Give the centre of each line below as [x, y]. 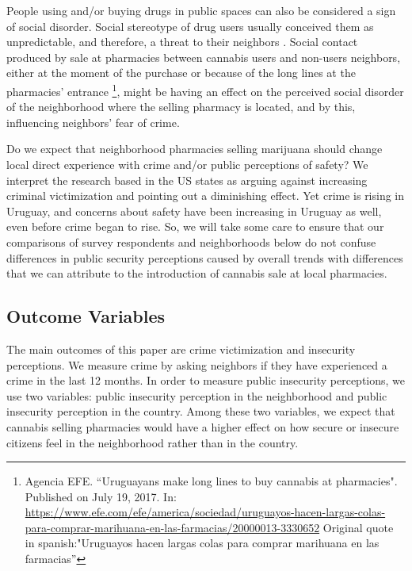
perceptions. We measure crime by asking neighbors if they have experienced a [197, 364]
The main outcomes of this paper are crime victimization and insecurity [181, 349]
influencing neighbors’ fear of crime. [93, 122]
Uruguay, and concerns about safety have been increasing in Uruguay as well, [194, 211]
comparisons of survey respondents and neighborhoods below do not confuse [191, 241]
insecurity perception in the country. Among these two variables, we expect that [201, 411]
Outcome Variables [86, 316]
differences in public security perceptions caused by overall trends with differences [205, 257]
